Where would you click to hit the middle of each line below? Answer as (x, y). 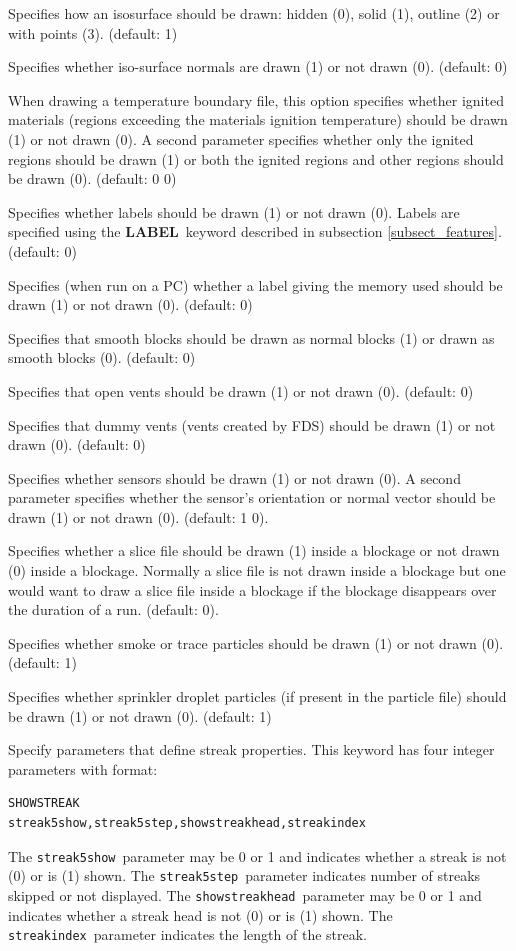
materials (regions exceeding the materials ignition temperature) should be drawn (258, 119)
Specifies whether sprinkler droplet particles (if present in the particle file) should (257, 696)
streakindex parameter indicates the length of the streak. (188, 934)
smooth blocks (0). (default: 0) (102, 357)
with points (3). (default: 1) (93, 32)
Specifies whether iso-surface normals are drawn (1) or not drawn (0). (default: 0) (258, 66)
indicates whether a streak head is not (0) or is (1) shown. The (200, 914)
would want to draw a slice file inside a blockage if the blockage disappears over (252, 589)
